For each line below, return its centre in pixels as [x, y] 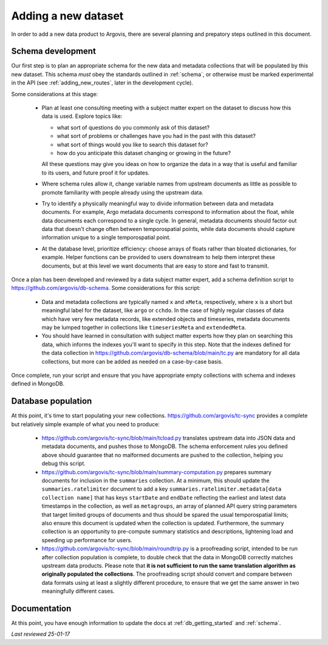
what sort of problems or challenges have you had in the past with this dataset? [156, 136]
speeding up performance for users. [87, 540]
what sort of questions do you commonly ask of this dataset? [133, 127]
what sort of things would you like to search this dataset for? [132, 144]
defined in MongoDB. [38, 384]
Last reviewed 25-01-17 [41, 634]
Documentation [41, 608]
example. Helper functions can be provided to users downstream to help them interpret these [159, 257]
